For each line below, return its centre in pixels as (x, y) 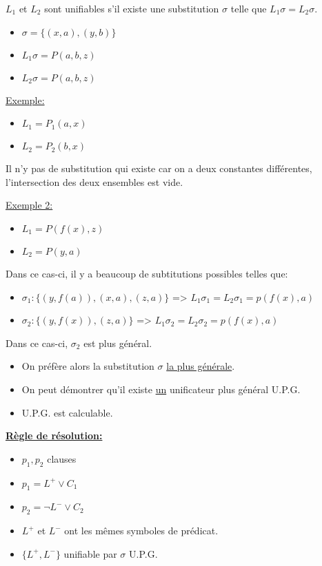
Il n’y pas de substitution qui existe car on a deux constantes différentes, (159, 168)
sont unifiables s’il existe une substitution (132, 8)
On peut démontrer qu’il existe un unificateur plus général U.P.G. (161, 389)
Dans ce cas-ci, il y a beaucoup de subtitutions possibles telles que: (147, 273)
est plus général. (118, 343)
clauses (62, 458)
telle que (249, 8)
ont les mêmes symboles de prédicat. (141, 531)
